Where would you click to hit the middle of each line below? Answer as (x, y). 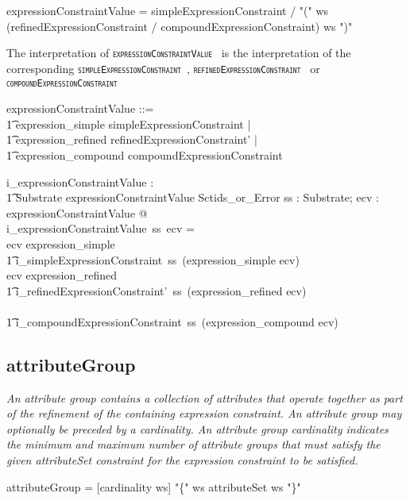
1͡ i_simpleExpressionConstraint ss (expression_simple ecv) (153, 259)
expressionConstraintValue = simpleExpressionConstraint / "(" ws (168, 10)
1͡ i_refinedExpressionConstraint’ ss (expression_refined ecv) (157, 290)
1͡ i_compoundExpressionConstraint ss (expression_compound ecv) (172, 321)
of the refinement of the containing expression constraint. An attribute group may (204, 413)
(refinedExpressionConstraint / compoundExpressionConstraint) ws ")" (180, 26)
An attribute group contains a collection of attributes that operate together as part (205, 397)
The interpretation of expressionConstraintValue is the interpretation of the (179, 53)
